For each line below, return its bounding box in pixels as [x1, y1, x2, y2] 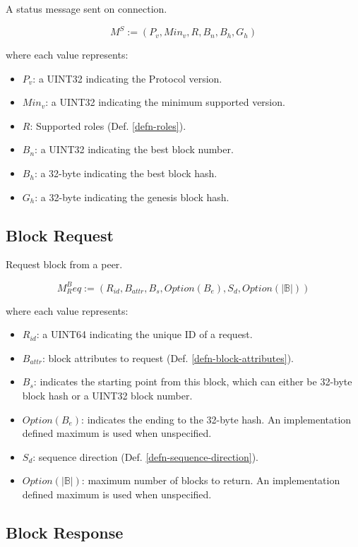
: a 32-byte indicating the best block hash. [34, 166, 217, 181]
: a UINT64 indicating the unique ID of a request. [36, 327, 253, 342]
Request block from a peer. [6, 257, 123, 272]
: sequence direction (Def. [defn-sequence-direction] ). [32, 449, 258, 464]
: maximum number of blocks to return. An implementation [81, 473, 340, 488]
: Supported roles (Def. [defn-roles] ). [30, 118, 186, 133]
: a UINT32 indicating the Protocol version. [32, 71, 222, 85]
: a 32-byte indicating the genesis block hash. [35, 189, 229, 204]
